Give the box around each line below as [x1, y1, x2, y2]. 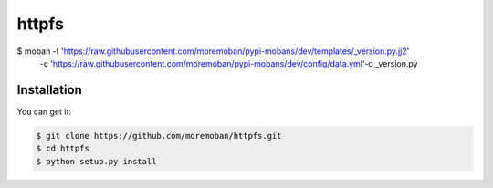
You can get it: [16, 106, 72, 117]
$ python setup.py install [36, 156, 157, 166]
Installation [16, 82, 82, 98]
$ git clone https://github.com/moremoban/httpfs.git [36, 131, 282, 141]
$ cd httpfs [36, 143, 90, 154]
